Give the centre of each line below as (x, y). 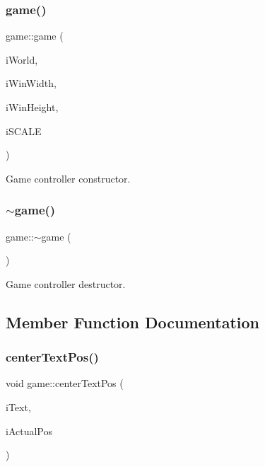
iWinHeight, (32, 107)
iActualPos (29, 431)
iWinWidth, (31, 83)
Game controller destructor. (66, 283)
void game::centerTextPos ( (65, 383)
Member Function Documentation (133, 322)
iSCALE (24, 131)
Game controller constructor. (68, 178)
